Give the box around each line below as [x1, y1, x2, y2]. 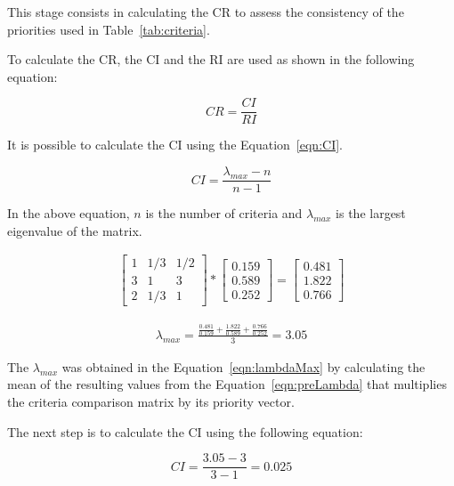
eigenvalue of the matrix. [7, 221, 142, 239]
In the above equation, [7, 204, 130, 223]
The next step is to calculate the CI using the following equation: [7, 422, 363, 441]
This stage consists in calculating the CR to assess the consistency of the [7, 3, 404, 20]
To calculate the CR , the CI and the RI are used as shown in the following [7, 50, 415, 69]
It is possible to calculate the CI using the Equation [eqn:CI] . [7, 135, 343, 154]
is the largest [336, 204, 406, 223]
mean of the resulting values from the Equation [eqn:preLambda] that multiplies [7, 375, 447, 393]
